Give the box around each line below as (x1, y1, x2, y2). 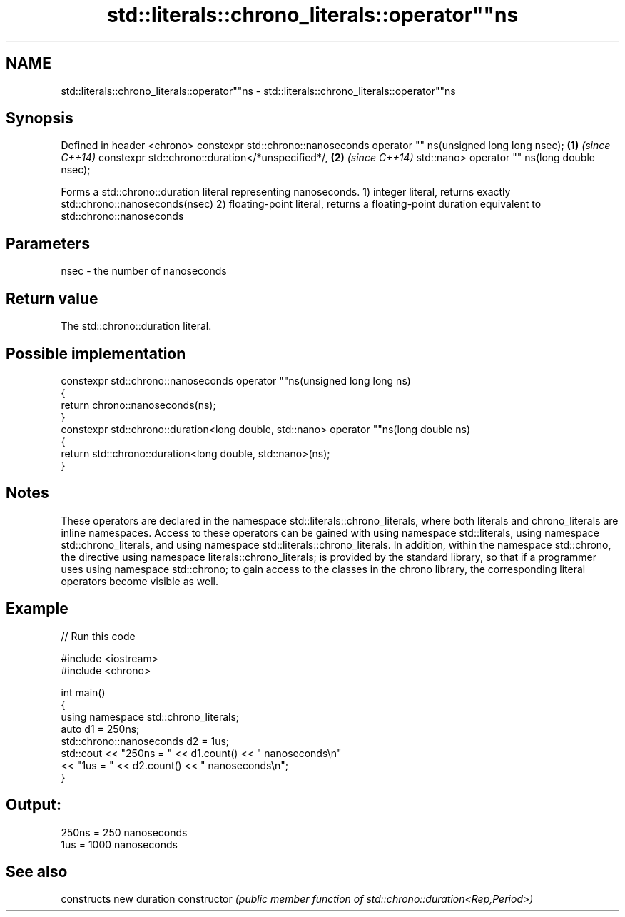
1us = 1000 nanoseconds (61, 838, 178, 851)
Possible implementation (6, 344, 186, 363)
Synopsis (6, 109, 73, 128)
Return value (6, 289, 98, 308)
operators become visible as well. (61, 574, 219, 587)
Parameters (6, 234, 90, 253)
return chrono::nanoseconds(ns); (61, 398, 216, 411)
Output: (6, 796, 61, 814)
